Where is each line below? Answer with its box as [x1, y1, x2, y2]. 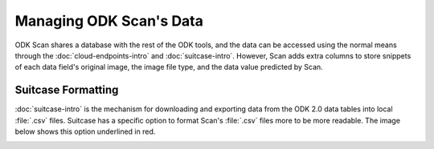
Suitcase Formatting [14, 83, 119, 97]
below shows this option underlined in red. [14, 127, 156, 136]
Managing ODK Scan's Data [14, 12, 204, 30]
